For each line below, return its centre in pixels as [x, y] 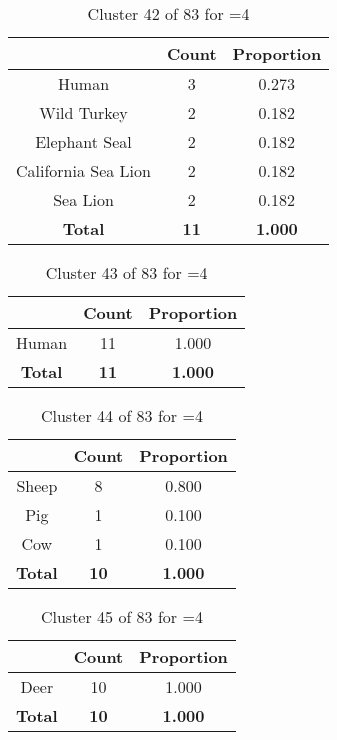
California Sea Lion [83, 170]
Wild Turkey [83, 112]
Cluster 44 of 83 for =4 [121, 415]
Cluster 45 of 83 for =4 [121, 616]
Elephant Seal [83, 141]
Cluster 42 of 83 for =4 [168, 13]
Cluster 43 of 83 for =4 [126, 272]
